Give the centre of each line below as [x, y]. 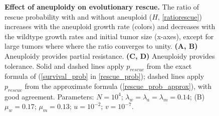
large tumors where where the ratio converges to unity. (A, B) [101, 46]
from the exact [169, 66]
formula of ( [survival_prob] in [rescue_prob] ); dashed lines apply [104, 76]
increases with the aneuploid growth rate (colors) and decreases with [110, 26]
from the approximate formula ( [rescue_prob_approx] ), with [118, 86]
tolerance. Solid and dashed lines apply [64, 66]
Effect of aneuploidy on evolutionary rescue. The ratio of [102, 7]
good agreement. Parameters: [49, 96]
